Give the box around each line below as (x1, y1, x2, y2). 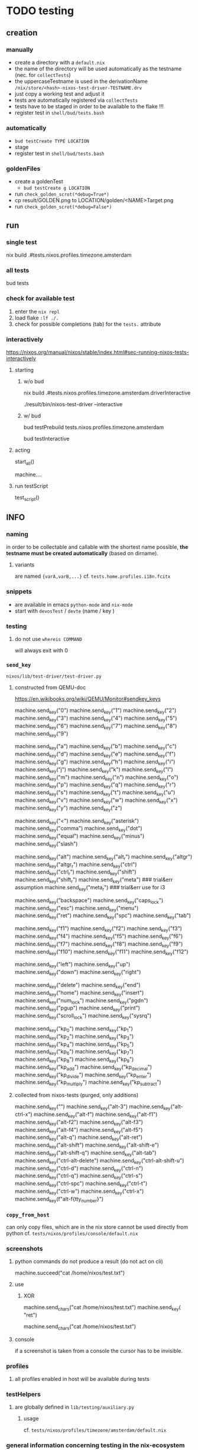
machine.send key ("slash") (14, 840, 78, 849)
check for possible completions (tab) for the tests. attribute (14, 321, 161, 328)
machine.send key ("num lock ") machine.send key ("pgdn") (14, 996, 148, 1005)
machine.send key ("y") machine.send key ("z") (14, 804, 122, 813)
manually (6, 46, 34, 54)
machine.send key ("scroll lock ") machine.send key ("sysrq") (14, 1012, 152, 1021)
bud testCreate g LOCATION (23, 185, 90, 192)
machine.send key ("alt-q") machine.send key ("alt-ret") (14, 1134, 143, 1142)
